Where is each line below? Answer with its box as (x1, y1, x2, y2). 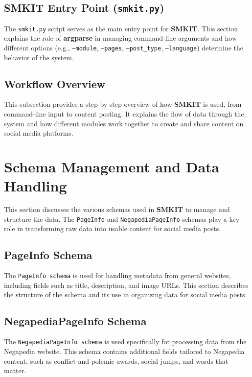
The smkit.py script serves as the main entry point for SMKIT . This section (4, 23, 238, 33)
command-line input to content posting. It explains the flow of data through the (4, 109, 244, 119)
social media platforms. (4, 128, 73, 138)
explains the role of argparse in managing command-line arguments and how (4, 33, 237, 43)
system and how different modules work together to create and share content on (4, 118, 244, 128)
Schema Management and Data (4, 157, 220, 177)
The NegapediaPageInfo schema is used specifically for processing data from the (4, 336, 247, 347)
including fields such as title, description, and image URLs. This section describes (4, 280, 249, 290)
